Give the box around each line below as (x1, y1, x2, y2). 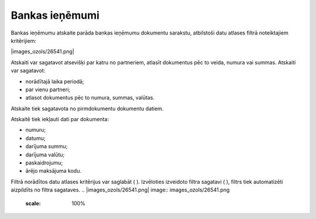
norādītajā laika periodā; (25, 78, 84, 85)
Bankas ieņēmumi (11, 9, 99, 22)
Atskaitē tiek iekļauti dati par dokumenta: (11, 116, 109, 123)
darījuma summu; (25, 143, 68, 150)
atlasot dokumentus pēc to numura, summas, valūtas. (25, 94, 155, 101)
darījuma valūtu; (25, 151, 65, 158)
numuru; (25, 126, 46, 134)
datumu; (25, 135, 46, 142)
